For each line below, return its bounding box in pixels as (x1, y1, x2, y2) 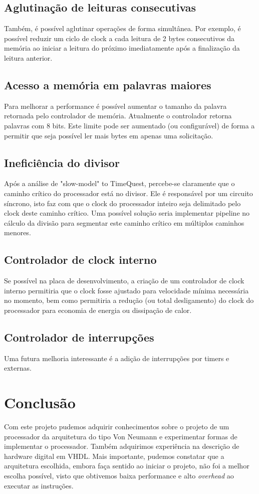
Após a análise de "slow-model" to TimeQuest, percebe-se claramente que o (4, 178, 235, 189)
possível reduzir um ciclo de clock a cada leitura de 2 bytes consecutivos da (4, 33, 235, 43)
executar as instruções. (4, 480, 74, 490)
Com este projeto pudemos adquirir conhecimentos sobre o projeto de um (4, 421, 229, 432)
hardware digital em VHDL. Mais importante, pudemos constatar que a (4, 450, 224, 461)
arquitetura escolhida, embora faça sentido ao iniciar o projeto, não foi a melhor (4, 460, 249, 471)
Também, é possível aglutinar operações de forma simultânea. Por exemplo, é (4, 23, 241, 34)
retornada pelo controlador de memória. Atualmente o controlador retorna (4, 110, 232, 121)
